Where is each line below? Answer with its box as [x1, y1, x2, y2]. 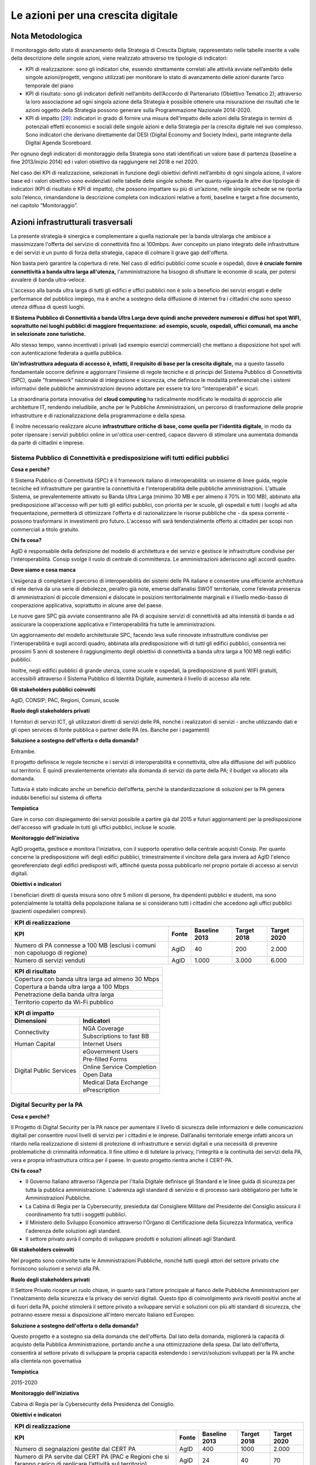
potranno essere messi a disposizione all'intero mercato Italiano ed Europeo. [11, 1311, 195, 1318]
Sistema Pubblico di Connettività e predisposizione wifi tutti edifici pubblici [11, 454, 229, 462]
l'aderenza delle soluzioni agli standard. [25, 1227, 121, 1234]
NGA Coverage [83, 1024, 124, 1033]
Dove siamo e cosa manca [11, 566, 76, 574]
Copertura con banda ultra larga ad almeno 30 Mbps [14, 975, 160, 983]
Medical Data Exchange [83, 1078, 149, 1086]
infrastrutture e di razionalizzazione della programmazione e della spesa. [11, 412, 187, 419]
